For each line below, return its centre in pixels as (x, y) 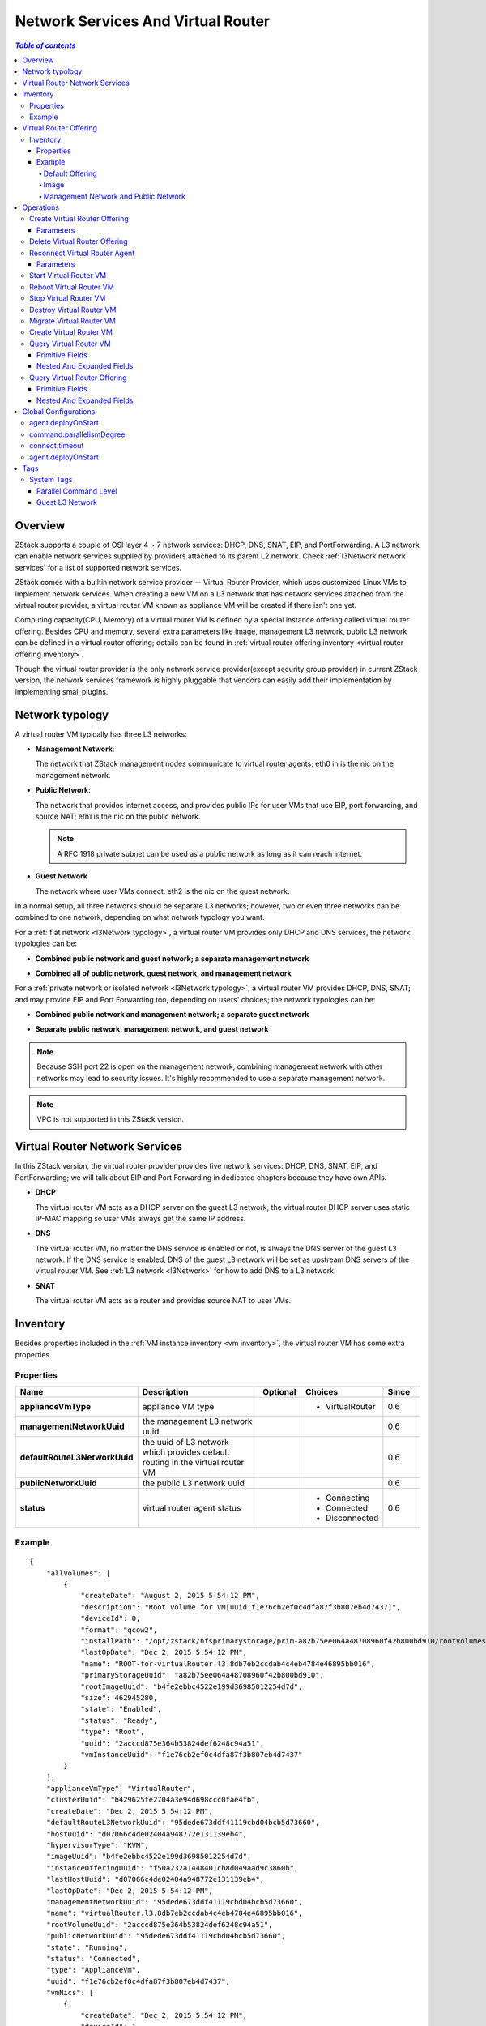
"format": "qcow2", (119, 1630)
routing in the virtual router (193, 1462)
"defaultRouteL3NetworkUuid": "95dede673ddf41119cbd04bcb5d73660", (183, 1823)
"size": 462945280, (119, 1697)
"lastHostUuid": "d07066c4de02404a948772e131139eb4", (155, 1879)
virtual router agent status (192, 1507)
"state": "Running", (87, 1947)
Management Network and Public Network (115, 196)
